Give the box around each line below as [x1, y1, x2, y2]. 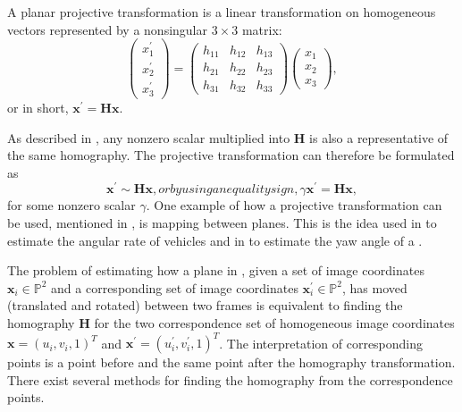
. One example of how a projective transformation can [146, 196, 442, 214]
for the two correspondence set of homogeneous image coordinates [94, 313, 455, 332]
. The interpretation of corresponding [219, 333, 424, 352]
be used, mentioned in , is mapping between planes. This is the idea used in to [7, 213, 437, 231]
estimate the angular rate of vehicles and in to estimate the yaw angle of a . [7, 231, 423, 249]
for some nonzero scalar [7, 196, 136, 214]
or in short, [7, 97, 69, 116]
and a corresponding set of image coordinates [51, 278, 298, 297]
